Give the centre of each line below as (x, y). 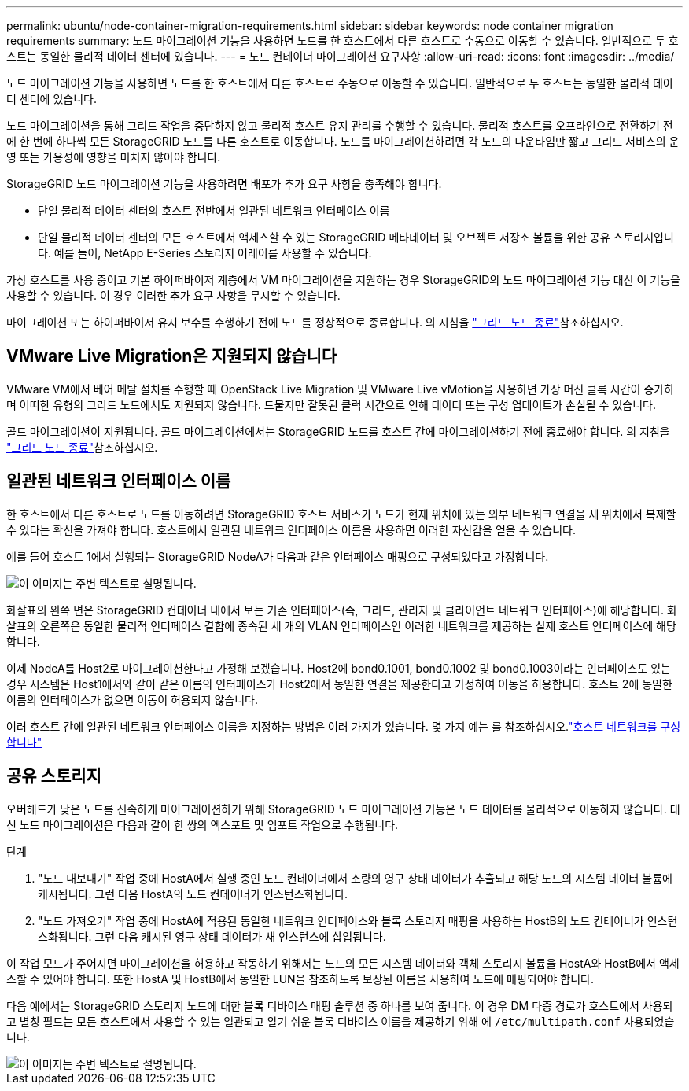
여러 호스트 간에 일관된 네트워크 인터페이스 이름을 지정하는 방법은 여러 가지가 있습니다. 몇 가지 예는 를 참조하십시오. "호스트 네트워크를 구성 (344, 726)
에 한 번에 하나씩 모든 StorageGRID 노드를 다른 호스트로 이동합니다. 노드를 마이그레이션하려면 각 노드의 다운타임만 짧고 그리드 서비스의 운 (343, 141)
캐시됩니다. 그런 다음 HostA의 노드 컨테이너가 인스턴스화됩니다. (193, 894)
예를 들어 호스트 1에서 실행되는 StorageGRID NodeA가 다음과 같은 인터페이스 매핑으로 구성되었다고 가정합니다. (278, 556)
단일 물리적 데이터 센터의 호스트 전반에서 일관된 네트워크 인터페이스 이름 (214, 210)
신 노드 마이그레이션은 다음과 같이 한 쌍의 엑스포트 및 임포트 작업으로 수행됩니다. (203, 824)
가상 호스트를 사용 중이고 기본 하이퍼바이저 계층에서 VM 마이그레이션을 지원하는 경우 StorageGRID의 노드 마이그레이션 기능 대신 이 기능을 (343, 280)
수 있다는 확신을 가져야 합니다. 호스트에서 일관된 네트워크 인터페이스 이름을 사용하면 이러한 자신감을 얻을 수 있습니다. (291, 529)
